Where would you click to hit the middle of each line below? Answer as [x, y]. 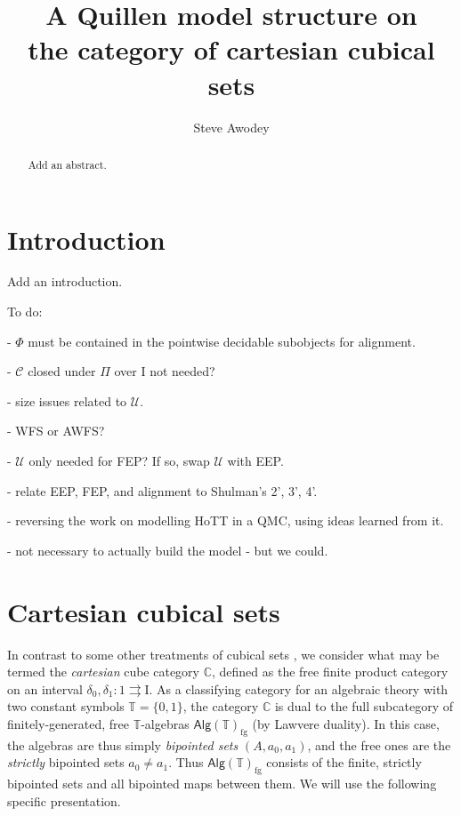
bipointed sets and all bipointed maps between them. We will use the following [222, 784]
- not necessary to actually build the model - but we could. [168, 550]
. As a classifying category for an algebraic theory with [299, 688]
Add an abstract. [67, 164]
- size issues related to [67, 400]
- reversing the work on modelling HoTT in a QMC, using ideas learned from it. [226, 520]
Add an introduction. [65, 281]
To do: [25, 312]
